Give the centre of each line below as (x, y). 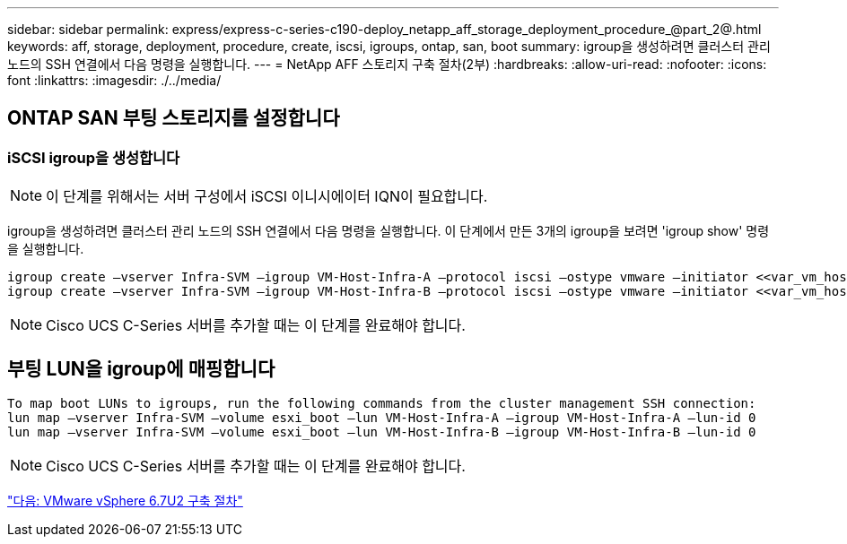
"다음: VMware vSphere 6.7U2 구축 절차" (125, 501)
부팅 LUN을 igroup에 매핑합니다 (141, 368)
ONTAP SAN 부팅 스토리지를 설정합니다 (174, 118)
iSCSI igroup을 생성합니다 (94, 157)
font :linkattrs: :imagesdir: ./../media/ (114, 80)
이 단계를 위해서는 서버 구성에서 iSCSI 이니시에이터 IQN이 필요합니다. (267, 197)
